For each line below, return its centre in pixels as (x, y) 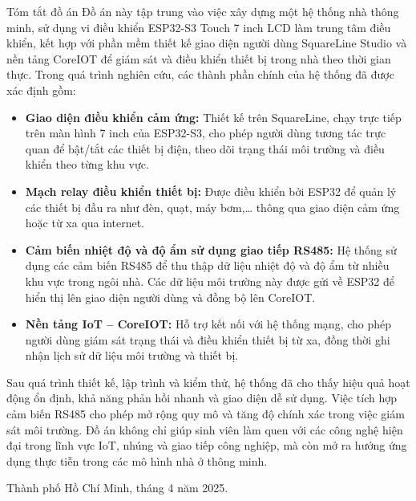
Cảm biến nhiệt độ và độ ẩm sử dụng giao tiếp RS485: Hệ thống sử (211, 249)
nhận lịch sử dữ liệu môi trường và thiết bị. (132, 355)
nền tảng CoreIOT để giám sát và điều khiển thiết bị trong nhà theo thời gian (199, 58)
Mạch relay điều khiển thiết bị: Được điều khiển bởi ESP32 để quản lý (211, 191)
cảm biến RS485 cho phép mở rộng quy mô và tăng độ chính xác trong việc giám (206, 414)
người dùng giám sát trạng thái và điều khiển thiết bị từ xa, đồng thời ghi (208, 339)
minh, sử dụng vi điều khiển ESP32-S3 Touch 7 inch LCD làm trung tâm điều (199, 27)
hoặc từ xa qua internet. (85, 223)
